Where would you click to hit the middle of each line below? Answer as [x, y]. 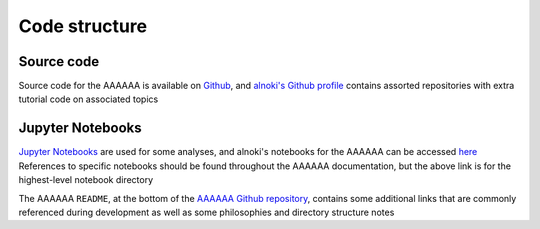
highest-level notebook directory [86, 180]
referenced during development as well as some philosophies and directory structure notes [206, 212]
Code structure [83, 26]
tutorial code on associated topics [88, 99]
